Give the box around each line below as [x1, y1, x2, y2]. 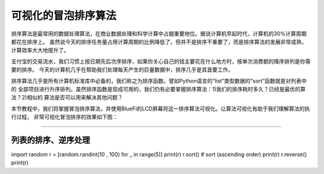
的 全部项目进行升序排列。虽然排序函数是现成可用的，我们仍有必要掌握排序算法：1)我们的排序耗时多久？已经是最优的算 [11, 85, 306, 92]
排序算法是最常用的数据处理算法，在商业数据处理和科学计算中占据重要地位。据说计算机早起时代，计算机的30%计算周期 [11, 30, 307, 37]
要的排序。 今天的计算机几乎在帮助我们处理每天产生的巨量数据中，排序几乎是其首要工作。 [11, 66, 233, 73]
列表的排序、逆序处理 [11, 135, 90, 145]
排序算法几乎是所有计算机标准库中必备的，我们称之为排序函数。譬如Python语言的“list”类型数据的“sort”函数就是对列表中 [11, 77, 307, 84]
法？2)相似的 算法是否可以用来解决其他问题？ [11, 94, 123, 101]
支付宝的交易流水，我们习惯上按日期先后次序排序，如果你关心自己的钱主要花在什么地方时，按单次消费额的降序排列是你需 [11, 58, 311, 65]
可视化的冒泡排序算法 [11, 9, 117, 22]
